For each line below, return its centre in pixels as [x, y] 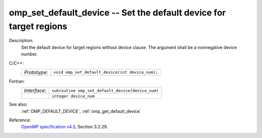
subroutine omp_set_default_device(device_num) [105, 90]
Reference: [20, 120]
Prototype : [36, 72]
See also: [18, 105]
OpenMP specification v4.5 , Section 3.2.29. [65, 127]
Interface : [35, 91]
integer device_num [73, 96]
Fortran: [17, 81]
